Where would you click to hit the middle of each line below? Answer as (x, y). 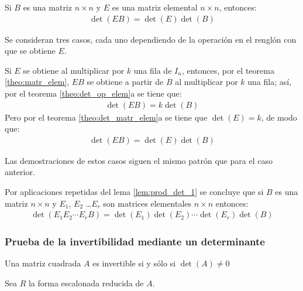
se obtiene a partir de (125, 82)
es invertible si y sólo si (134, 263)
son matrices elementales (147, 203)
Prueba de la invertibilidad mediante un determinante (135, 242)
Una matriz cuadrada (43, 263)
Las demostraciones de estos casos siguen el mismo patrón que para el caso (139, 160)
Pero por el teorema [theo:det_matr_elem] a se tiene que (106, 117)
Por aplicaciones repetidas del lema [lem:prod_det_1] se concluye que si (134, 192)
